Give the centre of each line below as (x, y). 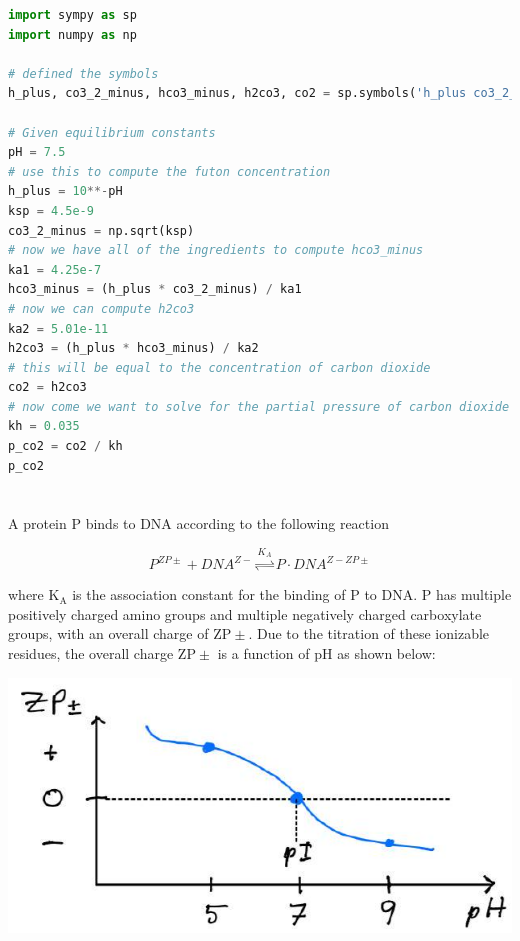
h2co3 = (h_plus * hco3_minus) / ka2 (133, 348)
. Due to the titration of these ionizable (369, 633)
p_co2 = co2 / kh (65, 446)
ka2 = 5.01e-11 (58, 328)
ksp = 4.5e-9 (51, 210)
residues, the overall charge (91, 653)
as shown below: (386, 653)
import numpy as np (72, 34)
